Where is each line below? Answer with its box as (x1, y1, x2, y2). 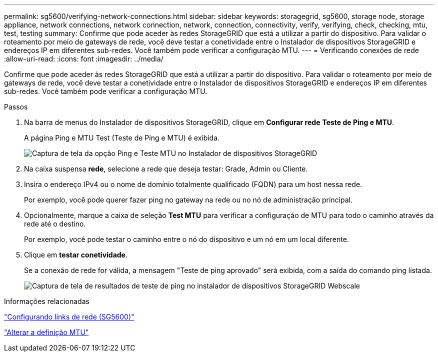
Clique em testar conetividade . (24, 250, 127, 259)
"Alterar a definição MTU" (4, 328, 89, 336)
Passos (4, 102, 28, 111)
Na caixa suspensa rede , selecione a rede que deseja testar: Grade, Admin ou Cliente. (24, 164, 308, 173)
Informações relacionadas (4, 297, 89, 305)
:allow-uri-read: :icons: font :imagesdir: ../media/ (4, 54, 163, 63)
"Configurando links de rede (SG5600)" (4, 312, 134, 321)
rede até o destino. (24, 219, 86, 228)
